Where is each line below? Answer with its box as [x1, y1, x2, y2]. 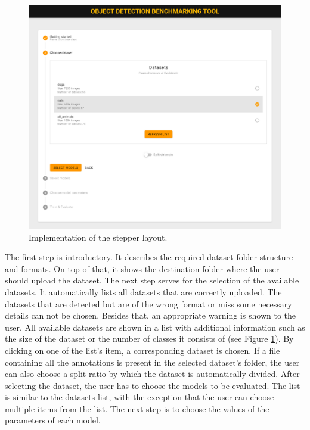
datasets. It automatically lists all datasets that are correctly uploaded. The [5, 285, 282, 298]
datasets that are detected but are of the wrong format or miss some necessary [5, 297, 292, 310]
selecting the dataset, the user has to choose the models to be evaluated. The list [5, 379, 300, 391]
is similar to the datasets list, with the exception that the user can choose [5, 391, 274, 403]
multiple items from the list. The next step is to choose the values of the [5, 402, 269, 415]
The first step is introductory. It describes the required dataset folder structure [5, 251, 293, 263]
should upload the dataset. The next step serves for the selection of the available [5, 274, 299, 286]
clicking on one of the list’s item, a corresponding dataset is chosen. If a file [5, 344, 280, 356]
